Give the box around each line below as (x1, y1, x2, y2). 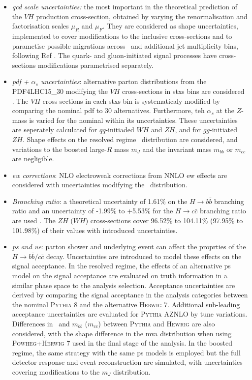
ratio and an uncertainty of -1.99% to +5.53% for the (12, 205, 173, 216)
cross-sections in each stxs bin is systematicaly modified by (42, 95, 220, 106)
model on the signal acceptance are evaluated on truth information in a (12, 270, 227, 281)
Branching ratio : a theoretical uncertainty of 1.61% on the (12, 196, 188, 206)
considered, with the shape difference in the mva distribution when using (12, 328, 232, 338)
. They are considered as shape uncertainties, (102, 21, 238, 31)
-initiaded (105, 124, 134, 135)
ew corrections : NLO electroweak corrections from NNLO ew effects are (12, 170, 227, 180)
